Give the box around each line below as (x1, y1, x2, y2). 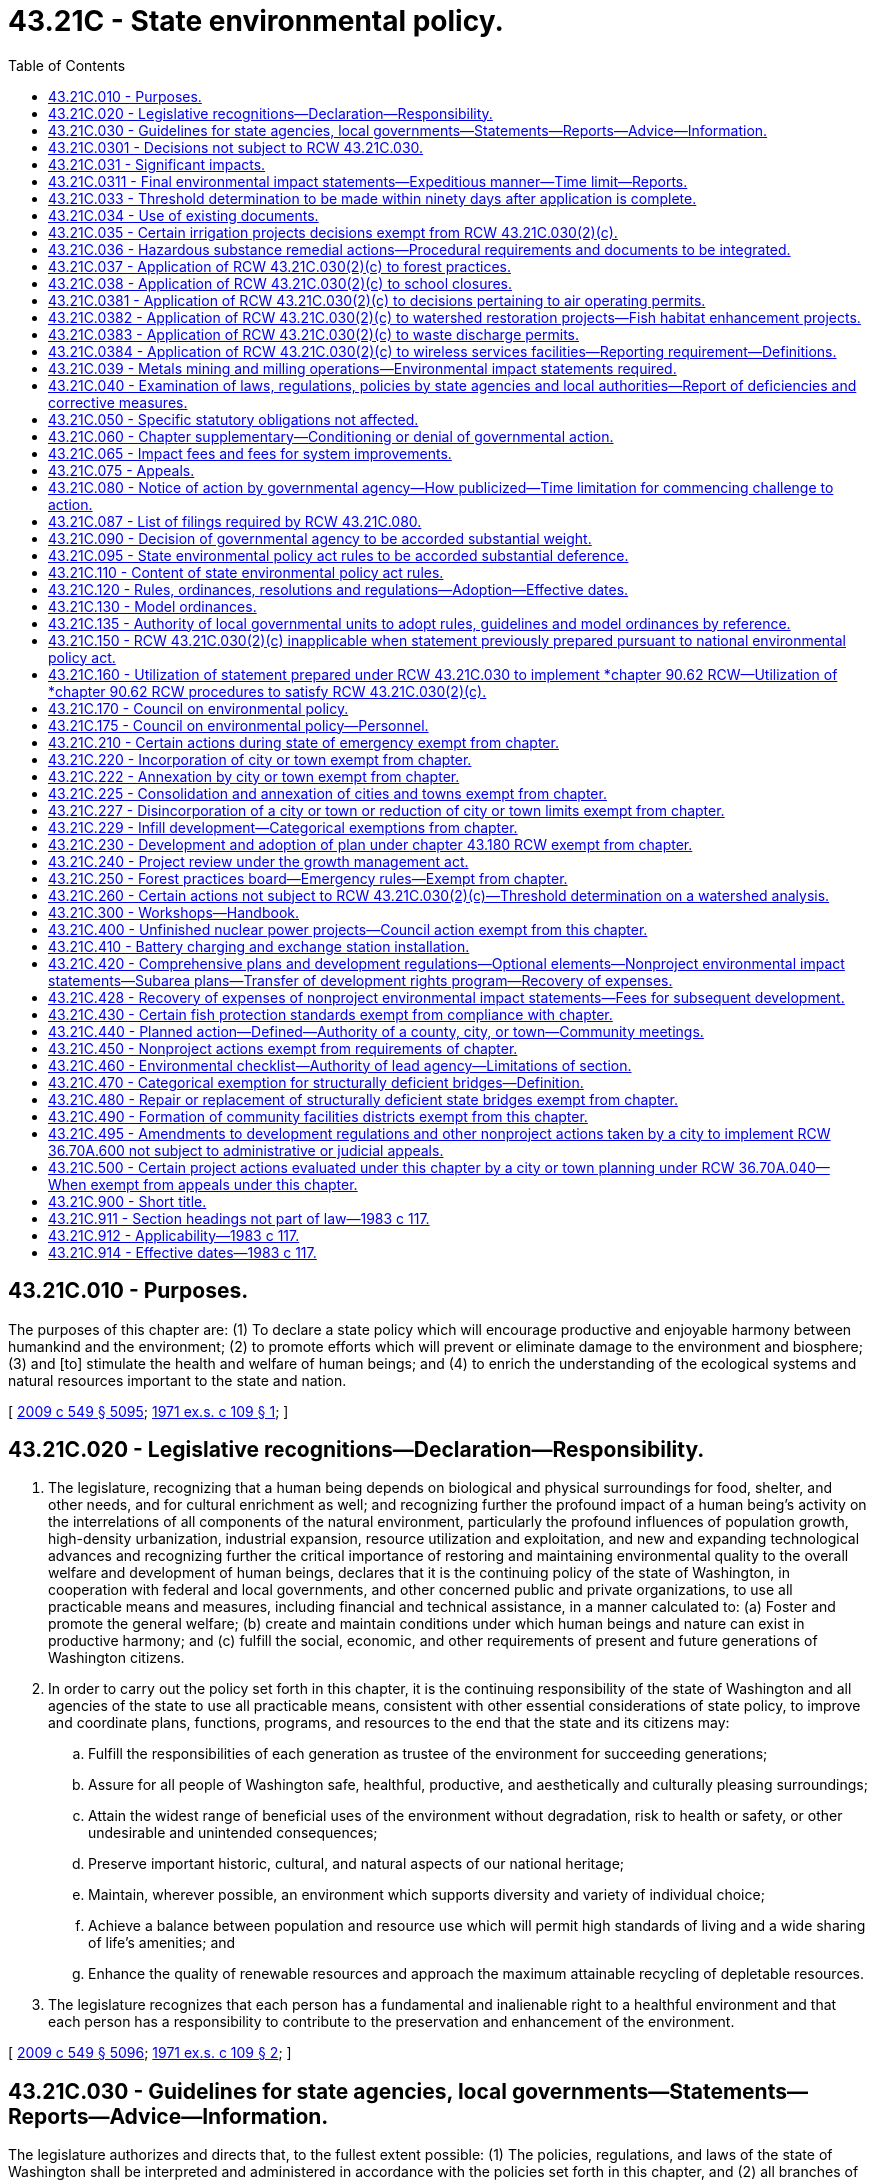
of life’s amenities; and (88, 1934, 236, 1952)
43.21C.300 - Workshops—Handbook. (48, 903, 300, 921)
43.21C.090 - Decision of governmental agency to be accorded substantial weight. (48, 529, 592, 547)
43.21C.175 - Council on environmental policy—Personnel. (48, 716, 429, 734)
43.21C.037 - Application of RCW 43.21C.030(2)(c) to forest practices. (48, 257, 511, 275)
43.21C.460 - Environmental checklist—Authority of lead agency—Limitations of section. (48, 1056, 632, 1074)
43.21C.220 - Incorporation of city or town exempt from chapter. (48, 750, 472, 768)
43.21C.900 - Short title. (48, 1192, 207, 1210)
